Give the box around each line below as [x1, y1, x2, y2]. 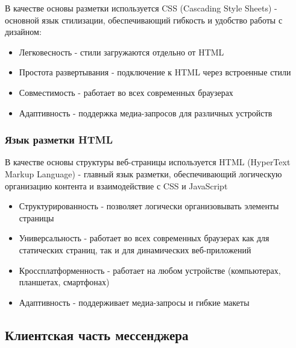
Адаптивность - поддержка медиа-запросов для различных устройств [19, 106, 272, 119]
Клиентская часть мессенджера [5, 325, 189, 344]
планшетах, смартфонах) [19, 276, 110, 288]
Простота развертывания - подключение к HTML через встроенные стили [19, 66, 291, 78]
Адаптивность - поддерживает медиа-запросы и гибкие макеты [19, 296, 250, 308]
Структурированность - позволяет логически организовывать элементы [19, 200, 279, 212]
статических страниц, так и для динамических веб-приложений [19, 243, 251, 256]
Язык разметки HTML [5, 132, 113, 147]
